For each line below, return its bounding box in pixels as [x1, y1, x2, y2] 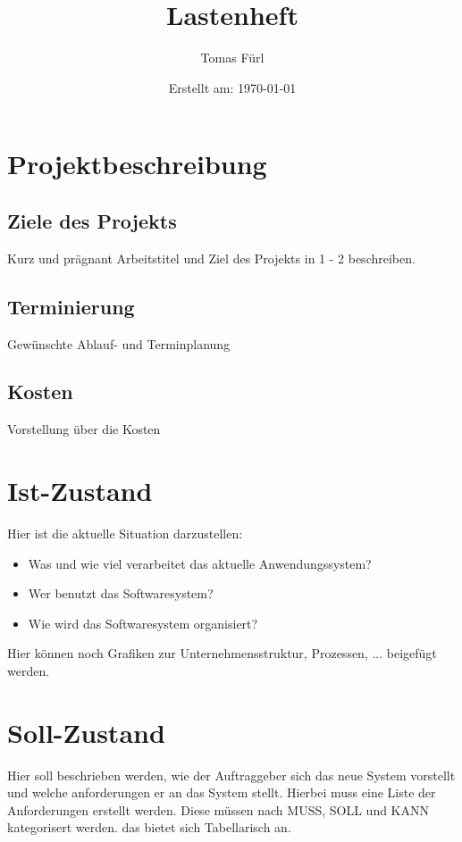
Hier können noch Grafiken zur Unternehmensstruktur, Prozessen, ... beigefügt [7, 644, 437, 663]
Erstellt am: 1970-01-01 [168, 78, 297, 96]
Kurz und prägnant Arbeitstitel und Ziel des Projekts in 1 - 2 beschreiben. [7, 248, 416, 267]
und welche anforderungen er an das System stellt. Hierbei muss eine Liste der [7, 783, 436, 802]
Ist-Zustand [7, 472, 153, 509]
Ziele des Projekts [7, 206, 177, 234]
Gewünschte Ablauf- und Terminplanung [7, 334, 231, 353]
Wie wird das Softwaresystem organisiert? [28, 613, 258, 632]
